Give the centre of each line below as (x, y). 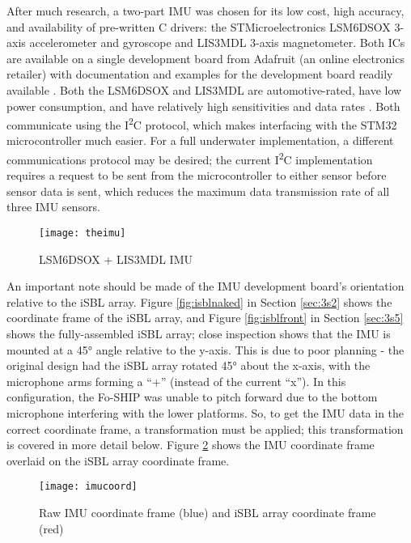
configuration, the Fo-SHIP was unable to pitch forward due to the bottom (192, 397)
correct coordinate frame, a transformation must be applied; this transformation (205, 428)
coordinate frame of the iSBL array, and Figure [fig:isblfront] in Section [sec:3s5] (205, 318)
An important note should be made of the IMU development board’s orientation (205, 286)
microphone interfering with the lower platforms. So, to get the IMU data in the (205, 413)
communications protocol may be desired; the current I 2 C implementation (190, 158)
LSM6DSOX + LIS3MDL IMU (116, 259)
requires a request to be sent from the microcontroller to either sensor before (197, 175)
